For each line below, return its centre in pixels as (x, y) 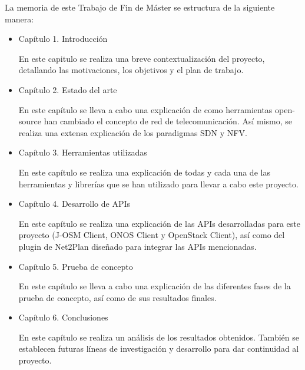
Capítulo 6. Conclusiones (63, 317)
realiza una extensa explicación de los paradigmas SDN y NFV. (133, 132)
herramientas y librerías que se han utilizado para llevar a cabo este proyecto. (158, 184)
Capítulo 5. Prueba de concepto (76, 266)
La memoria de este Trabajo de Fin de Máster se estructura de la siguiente (140, 7)
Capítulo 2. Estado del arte (68, 89)
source (30, 121)
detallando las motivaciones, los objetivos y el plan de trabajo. (131, 70)
